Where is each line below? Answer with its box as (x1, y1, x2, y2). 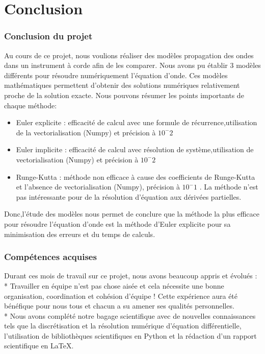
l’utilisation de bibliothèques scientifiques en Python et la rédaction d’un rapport (4, 330, 257, 341)
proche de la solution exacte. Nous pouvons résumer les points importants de (4, 89, 244, 100)
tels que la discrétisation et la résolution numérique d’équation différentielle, (4, 320, 242, 331)
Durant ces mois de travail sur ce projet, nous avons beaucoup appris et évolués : (4, 270, 257, 281)
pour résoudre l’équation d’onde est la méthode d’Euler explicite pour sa (4, 218, 231, 229)
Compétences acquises (4, 250, 97, 263)
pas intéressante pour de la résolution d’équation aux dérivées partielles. (16, 191, 242, 202)
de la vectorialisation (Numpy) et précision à (16, 127, 156, 137)
